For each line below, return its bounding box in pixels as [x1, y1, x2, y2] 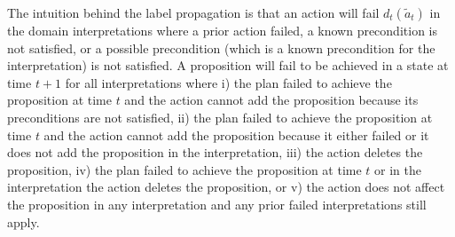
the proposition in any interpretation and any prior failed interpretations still [7, 194, 427, 213]
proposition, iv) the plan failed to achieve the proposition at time [7, 160, 362, 178]
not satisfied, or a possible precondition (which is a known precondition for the [7, 38, 435, 57]
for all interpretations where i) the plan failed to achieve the [65, 73, 392, 91]
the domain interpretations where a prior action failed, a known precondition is [7, 21, 437, 39]
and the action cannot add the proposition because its [124, 91, 419, 109]
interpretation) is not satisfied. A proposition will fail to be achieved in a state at [7, 56, 449, 75]
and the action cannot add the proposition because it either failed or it [43, 125, 429, 144]
